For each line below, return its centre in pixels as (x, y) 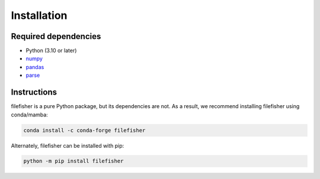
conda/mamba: (30, 115)
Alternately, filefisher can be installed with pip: (68, 145)
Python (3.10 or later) (51, 51)
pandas (35, 67)
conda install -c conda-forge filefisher (84, 130)
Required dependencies (56, 36)
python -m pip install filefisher (73, 161)
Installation (39, 15)
